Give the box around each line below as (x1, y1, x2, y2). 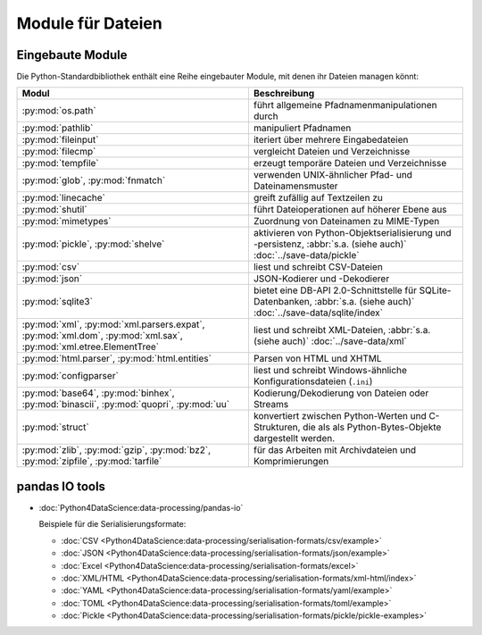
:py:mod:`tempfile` (21, 157, 99, 170)
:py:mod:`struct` (21, 421, 89, 433)
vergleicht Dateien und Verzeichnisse (253, 146, 411, 158)
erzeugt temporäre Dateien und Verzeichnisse (253, 157, 447, 170)
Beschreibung (253, 88, 315, 100)
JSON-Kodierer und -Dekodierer (253, 272, 390, 285)
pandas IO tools (16, 479, 106, 494)
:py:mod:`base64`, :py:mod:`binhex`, (21, 387, 175, 399)
